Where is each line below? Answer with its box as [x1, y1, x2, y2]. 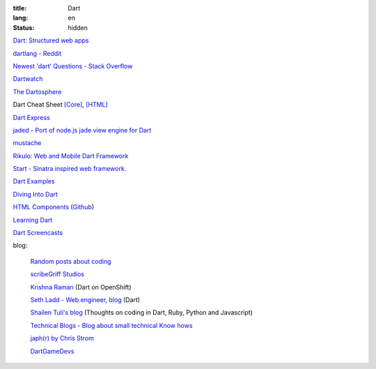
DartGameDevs [30, 347, 75, 355]
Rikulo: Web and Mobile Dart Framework [13, 151, 129, 160]
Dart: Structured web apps [13, 36, 89, 45]
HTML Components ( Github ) [13, 203, 95, 211]
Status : [13, 23, 35, 31]
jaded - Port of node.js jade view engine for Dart [13, 126, 152, 134]
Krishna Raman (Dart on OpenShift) [30, 283, 132, 291]
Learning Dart [13, 216, 53, 224]
